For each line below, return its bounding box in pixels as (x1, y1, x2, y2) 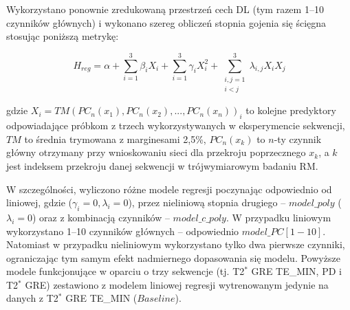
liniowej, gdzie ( (6, 195, 73, 210)
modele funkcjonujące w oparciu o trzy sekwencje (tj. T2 (6, 264, 245, 278)
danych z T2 (6, 291, 58, 305)
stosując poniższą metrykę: (6, 29, 119, 43)
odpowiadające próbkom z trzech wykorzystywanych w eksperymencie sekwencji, (6, 118, 345, 133)
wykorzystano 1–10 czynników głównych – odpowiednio (6, 223, 239, 238)
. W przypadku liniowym (226, 210, 331, 224)
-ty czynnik (274, 131, 322, 146)
